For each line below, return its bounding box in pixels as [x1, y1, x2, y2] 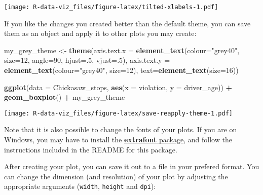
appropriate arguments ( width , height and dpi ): [4, 181, 156, 191]
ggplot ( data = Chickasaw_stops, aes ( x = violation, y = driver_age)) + [4, 82, 233, 92]
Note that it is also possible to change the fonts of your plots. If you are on [4, 124, 237, 135]
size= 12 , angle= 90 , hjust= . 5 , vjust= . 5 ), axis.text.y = [4, 55, 170, 65]
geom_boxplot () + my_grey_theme [4, 92, 125, 102]
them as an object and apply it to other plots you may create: [4, 28, 197, 38]
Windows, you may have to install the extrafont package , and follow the [4, 134, 232, 145]
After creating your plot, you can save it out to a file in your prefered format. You [4, 161, 259, 172]
